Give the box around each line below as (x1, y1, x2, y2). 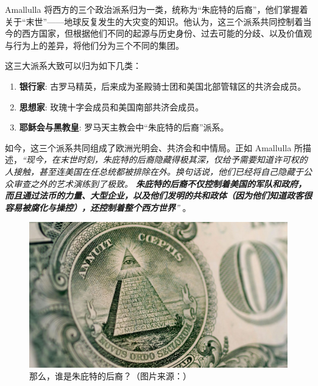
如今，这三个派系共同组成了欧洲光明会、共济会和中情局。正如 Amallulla (5, 141, 292, 154)
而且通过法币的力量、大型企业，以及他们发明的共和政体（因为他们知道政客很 (5, 189, 312, 202)
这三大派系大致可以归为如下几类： (5, 59, 141, 72)
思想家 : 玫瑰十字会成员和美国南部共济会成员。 (19, 100, 204, 113)
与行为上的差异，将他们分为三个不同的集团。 (5, 38, 184, 51)
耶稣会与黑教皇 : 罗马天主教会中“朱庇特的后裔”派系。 (19, 121, 229, 134)
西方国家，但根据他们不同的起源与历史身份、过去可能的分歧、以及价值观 (21, 27, 312, 40)
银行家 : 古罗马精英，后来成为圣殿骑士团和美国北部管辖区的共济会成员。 (19, 79, 306, 92)
